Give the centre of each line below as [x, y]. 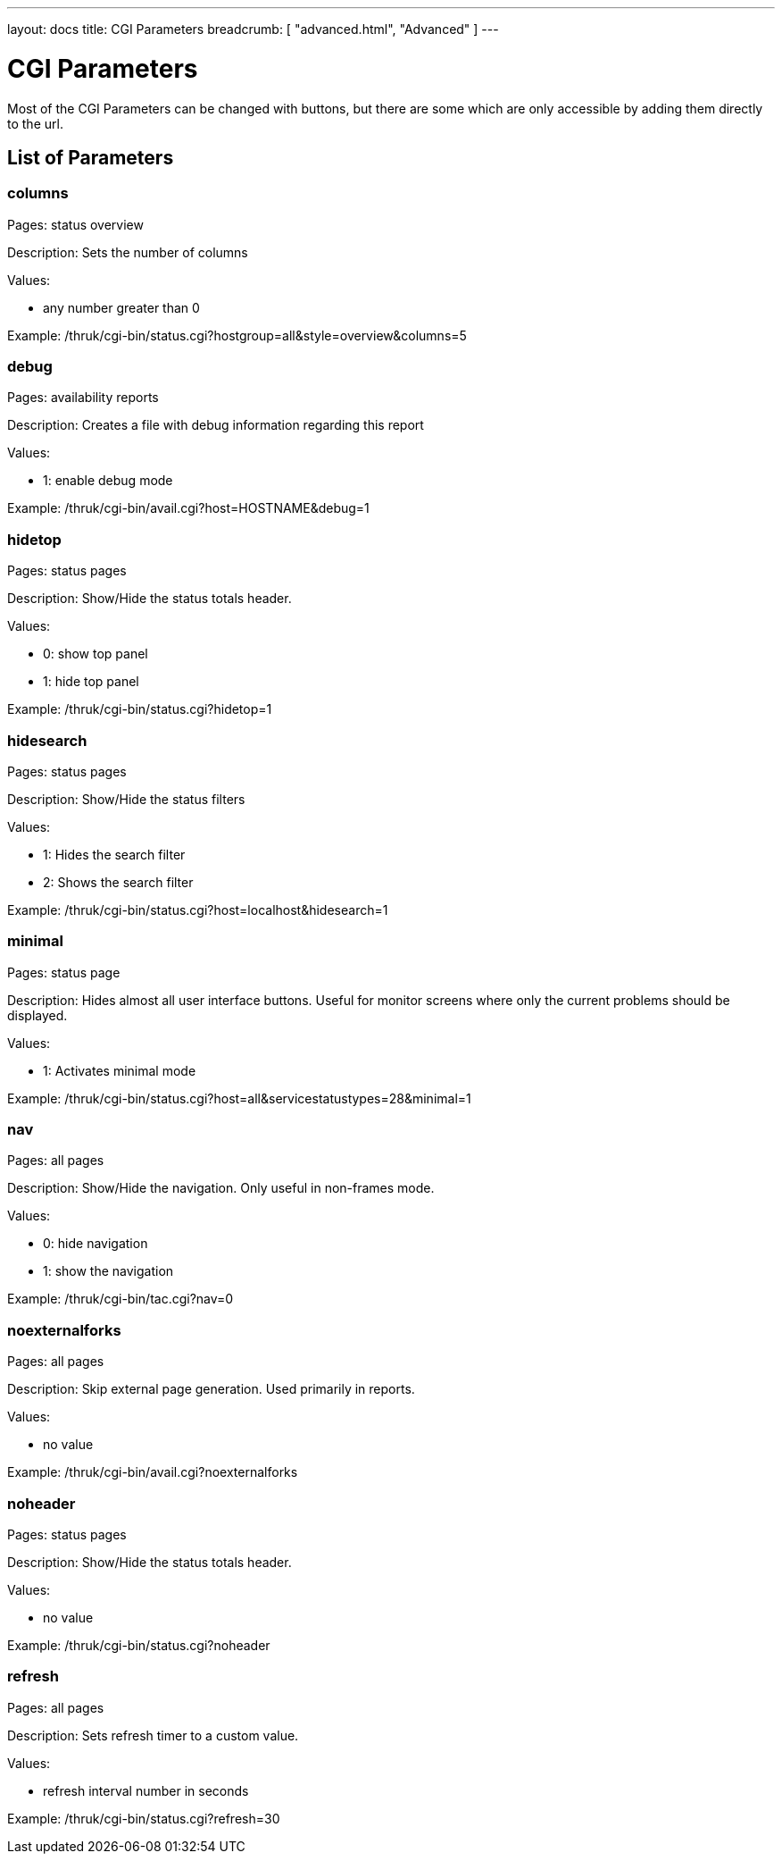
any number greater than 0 [121, 307]
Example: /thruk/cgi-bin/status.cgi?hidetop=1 [140, 709]
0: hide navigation [96, 1244]
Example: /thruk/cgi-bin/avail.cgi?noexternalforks [153, 1472]
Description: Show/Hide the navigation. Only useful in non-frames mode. [221, 1188]
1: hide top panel [91, 682]
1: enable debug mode [108, 481]
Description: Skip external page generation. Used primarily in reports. [211, 1389]
